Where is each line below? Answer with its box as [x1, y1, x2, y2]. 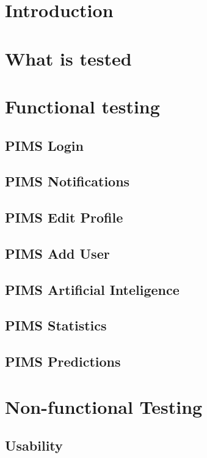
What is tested [5, 45, 132, 71]
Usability [5, 436, 63, 455]
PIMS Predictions [5, 352, 121, 371]
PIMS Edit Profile [5, 208, 123, 227]
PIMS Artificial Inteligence [5, 280, 180, 299]
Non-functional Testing [5, 394, 203, 419]
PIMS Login [5, 135, 84, 155]
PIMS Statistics [5, 316, 107, 335]
